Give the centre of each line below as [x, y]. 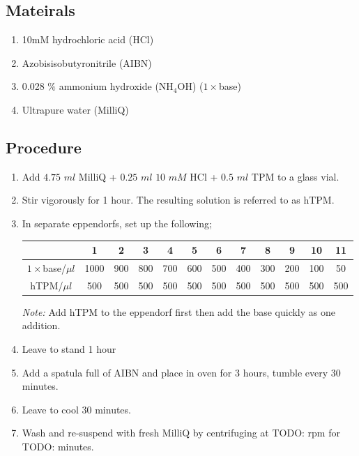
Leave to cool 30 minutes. [76, 409]
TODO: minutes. [58, 446]
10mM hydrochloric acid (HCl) [88, 39]
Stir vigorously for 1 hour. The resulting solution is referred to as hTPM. [178, 200]
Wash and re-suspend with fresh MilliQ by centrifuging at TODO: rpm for [181, 433]
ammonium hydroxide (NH [116, 86]
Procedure [44, 147]
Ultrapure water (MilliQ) [75, 109]
